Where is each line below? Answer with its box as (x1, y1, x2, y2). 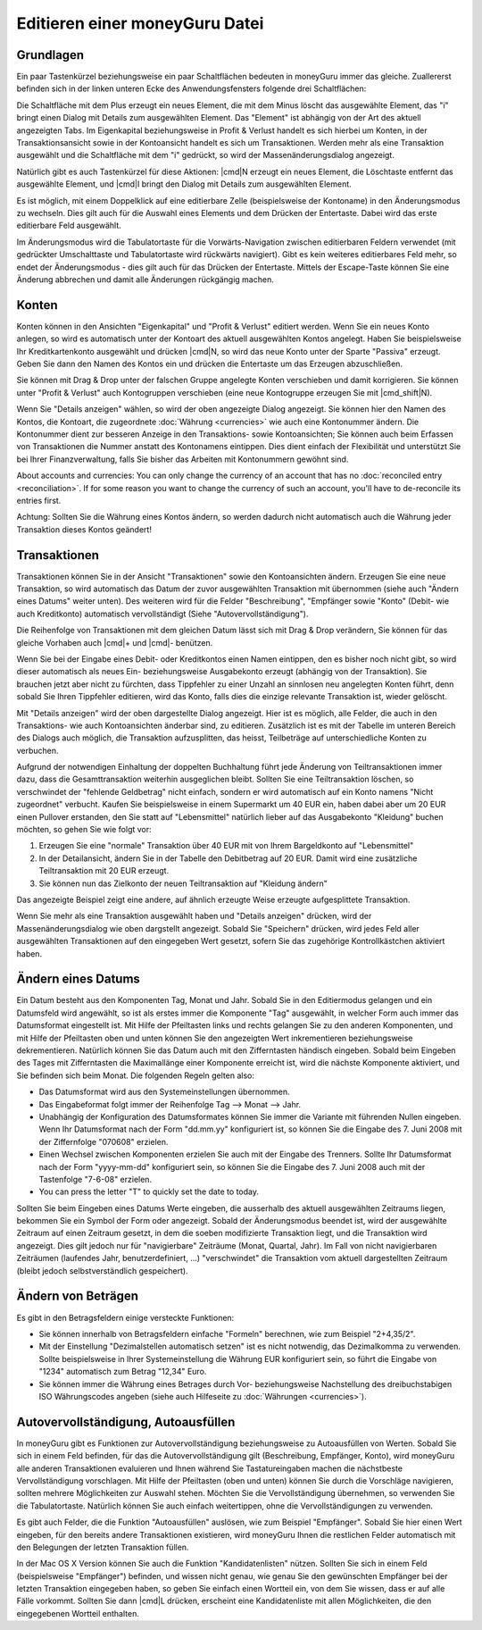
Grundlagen (16, 47, 85, 63)
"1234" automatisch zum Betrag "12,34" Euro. (38, 1367, 207, 1377)
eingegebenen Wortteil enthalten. (16, 1608, 140, 1618)
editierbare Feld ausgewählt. (16, 220, 122, 231)
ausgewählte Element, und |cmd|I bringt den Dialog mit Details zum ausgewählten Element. (16, 179, 352, 189)
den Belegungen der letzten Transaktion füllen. (16, 1542, 189, 1552)
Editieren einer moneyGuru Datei (16, 13, 264, 33)
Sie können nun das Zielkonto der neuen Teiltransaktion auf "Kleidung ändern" (38, 878, 328, 889)
